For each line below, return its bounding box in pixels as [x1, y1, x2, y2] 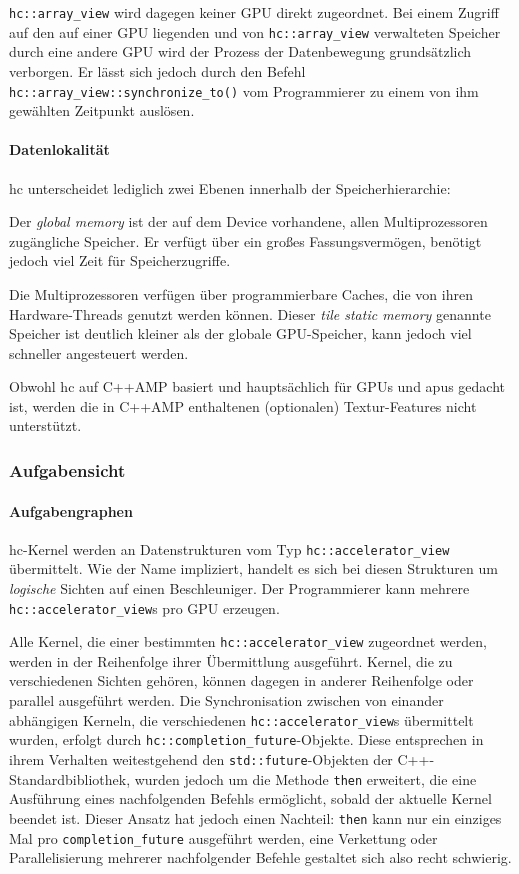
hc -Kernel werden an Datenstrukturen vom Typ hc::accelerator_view [9, 538, 450, 559]
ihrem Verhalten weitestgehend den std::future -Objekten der [9, 748, 393, 769]
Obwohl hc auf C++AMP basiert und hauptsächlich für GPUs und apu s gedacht [9, 376, 506, 397]
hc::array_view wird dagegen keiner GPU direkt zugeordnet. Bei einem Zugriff [9, 2, 499, 22]
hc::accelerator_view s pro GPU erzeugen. [9, 597, 280, 618]
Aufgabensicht [9, 458, 126, 482]
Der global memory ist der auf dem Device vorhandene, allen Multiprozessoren [9, 211, 488, 232]
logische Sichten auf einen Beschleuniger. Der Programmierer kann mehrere [9, 577, 470, 598]
